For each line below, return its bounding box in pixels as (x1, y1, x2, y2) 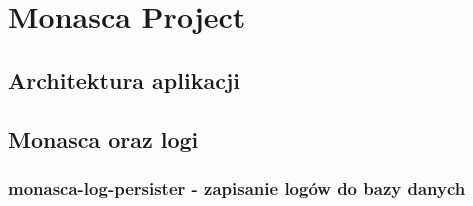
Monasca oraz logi (8, 123, 199, 154)
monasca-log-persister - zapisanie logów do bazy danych (8, 175, 466, 200)
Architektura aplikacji (8, 64, 240, 95)
